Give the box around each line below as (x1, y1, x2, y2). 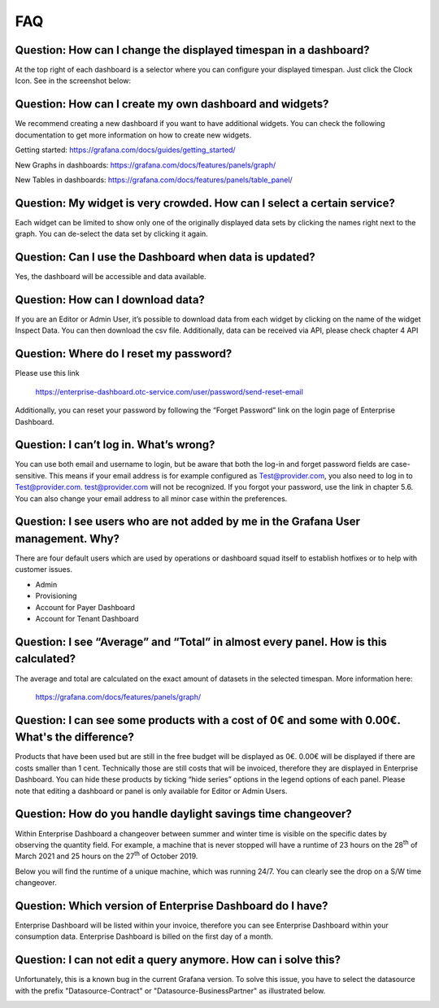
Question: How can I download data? (15, 293, 205, 307)
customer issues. (15, 565, 73, 574)
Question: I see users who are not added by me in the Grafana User (15, 515, 361, 529)
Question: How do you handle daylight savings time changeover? (15, 807, 353, 821)
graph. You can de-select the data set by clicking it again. (15, 229, 209, 239)
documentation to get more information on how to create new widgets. (15, 130, 252, 140)
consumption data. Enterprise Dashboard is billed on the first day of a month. (15, 932, 274, 941)
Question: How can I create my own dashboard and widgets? (15, 98, 329, 111)
